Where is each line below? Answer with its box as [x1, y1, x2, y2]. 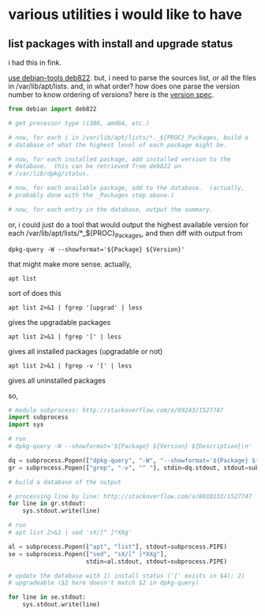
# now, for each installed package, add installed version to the [8, 155, 231, 163]
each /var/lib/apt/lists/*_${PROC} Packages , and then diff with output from [8, 228, 243, 240]
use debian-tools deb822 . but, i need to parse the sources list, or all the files [8, 73, 256, 82]
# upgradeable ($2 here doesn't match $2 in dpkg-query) [8, 579, 200, 587]
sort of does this [8, 288, 62, 297]
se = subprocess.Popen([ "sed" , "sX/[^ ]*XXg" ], [8, 550, 168, 558]
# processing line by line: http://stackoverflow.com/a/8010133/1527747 [8, 492, 252, 500]
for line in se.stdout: [8, 593, 87, 601]
